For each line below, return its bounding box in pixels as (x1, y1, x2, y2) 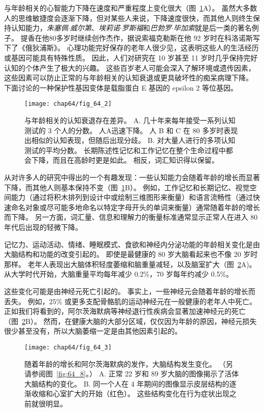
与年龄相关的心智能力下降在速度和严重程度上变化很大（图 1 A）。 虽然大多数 (4, 3, 257, 13)
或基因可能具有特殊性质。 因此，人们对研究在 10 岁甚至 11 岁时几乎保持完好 (4, 52, 258, 63)
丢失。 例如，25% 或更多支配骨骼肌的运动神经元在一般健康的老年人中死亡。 (4, 296, 256, 306)
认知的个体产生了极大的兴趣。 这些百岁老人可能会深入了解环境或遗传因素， (4, 62, 255, 73)
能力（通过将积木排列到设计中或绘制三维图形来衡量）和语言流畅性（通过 (11, 192, 253, 202)
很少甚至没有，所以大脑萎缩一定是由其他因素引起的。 (4, 326, 182, 336)
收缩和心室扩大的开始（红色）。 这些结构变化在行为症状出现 (31, 388, 229, 399)
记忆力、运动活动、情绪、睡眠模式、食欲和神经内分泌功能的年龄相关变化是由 (4, 239, 260, 249)
